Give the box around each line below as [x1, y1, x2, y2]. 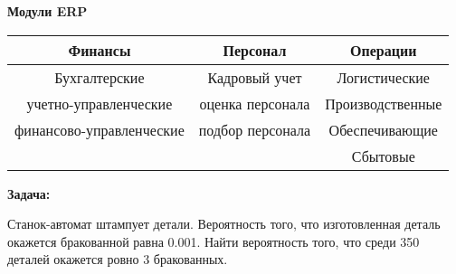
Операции [350, 39, 417, 61]
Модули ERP [7, 2, 88, 20]
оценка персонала [199, 92, 310, 114]
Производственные [325, 92, 442, 114]
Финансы [68, 39, 131, 61]
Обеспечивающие [328, 118, 438, 140]
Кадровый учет [207, 66, 302, 88]
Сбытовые [351, 145, 415, 166]
